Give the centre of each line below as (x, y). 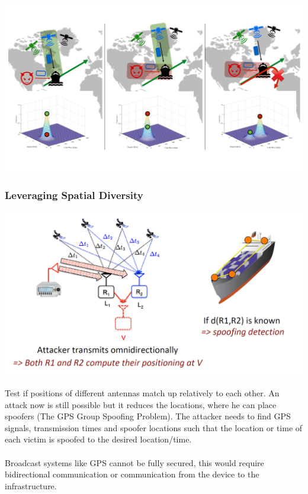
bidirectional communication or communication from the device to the (132, 474)
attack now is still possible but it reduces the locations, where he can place (141, 404)
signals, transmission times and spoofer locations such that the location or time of (154, 427)
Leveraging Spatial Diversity (74, 195)
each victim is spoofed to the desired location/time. (98, 439)
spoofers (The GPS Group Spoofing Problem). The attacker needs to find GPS (148, 416)
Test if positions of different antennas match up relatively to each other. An (142, 393)
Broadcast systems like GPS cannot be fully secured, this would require (134, 462)
